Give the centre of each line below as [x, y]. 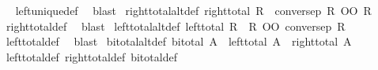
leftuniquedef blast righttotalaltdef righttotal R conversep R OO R [193, 10]
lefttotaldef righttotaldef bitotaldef [91, 56]
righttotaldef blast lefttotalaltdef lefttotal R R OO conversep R [176, 26]
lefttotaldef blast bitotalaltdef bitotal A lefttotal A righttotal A [179, 41]
